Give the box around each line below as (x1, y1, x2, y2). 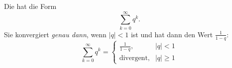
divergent (119, 55, 148, 62)
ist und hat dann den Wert (130, 29, 213, 39)
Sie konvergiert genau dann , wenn (4, 29, 107, 39)
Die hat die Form (4, 1, 57, 11)
